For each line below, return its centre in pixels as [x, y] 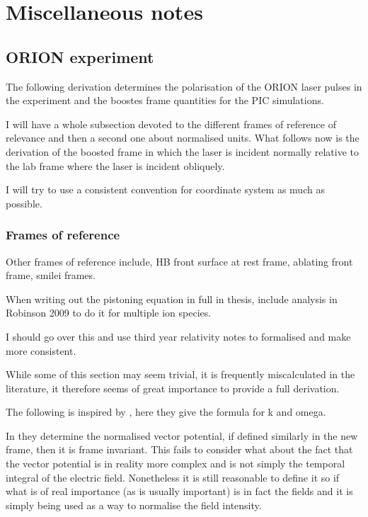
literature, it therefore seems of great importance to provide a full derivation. [173, 388]
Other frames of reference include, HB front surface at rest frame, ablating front [179, 261]
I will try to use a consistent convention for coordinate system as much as [165, 189]
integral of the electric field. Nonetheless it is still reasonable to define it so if [173, 477]
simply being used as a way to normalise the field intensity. [134, 505]
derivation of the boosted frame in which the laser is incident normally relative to [182, 151]
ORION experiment [80, 56]
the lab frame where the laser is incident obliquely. [115, 165]
